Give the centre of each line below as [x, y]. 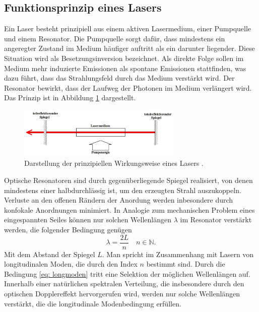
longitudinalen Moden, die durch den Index [71, 264]
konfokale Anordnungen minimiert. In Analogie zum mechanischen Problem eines [129, 209]
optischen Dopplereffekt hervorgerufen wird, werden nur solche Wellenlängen [122, 294]
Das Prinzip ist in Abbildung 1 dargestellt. [70, 98]
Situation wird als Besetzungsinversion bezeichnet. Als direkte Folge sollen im [124, 58]
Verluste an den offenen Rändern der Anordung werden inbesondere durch [119, 200]
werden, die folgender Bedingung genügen [68, 229]
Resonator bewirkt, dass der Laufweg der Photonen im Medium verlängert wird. [128, 87]
